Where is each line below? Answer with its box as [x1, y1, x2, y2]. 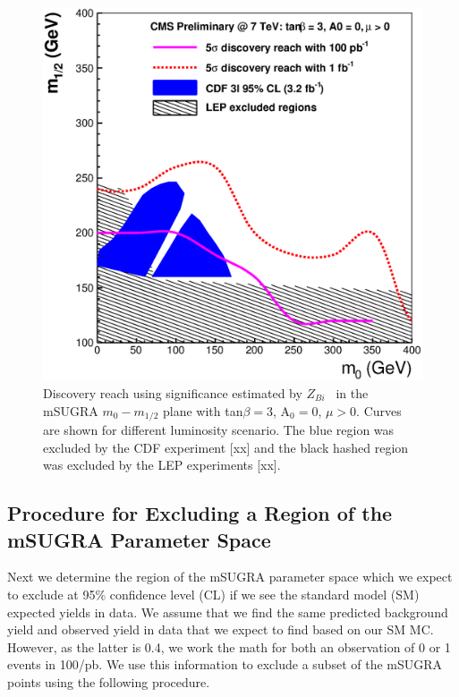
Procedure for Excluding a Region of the [7, 499, 393, 527]
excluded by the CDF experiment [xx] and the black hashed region [43, 438, 409, 456]
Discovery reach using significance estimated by [43, 383, 302, 402]
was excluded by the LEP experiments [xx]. [43, 455, 281, 474]
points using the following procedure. [7, 672, 210, 691]
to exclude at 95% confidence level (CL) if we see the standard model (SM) [7, 584, 420, 603]
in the [336, 383, 369, 402]
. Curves [356, 401, 402, 420]
